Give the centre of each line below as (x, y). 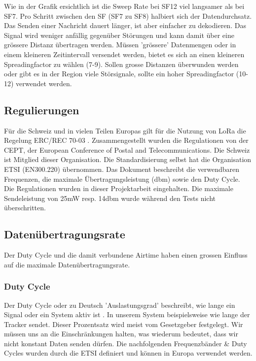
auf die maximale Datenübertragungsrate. (67, 264)
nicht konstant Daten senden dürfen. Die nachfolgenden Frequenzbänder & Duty (126, 343)
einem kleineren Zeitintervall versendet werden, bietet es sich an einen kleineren (124, 54)
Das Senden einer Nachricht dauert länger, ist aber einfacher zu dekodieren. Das (125, 25)
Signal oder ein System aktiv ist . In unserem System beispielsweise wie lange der (127, 314)
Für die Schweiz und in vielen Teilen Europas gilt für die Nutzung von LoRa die (125, 130)
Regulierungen (42, 110)
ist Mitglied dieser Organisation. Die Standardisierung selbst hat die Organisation (128, 159)
